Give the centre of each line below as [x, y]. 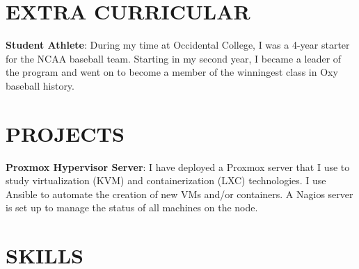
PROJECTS [65, 133]
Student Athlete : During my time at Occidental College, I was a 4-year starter [178, 45]
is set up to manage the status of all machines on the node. [132, 207]
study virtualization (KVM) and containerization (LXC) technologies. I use [166, 180]
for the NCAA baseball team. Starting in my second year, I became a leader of [174, 58]
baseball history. [40, 85]
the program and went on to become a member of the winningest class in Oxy [172, 72]
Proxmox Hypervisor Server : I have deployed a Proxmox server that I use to [178, 166]
